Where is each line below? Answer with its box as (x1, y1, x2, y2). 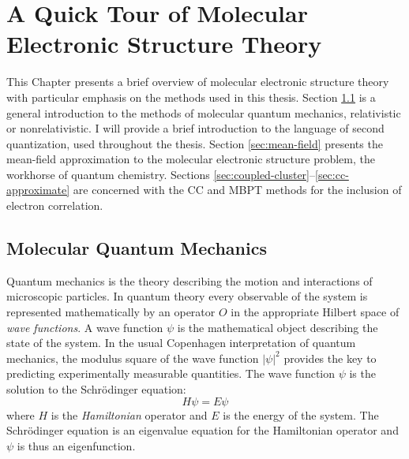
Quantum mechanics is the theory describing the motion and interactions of (6, 272, 373, 289)
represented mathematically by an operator (6, 304, 216, 320)
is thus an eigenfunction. (17, 437, 136, 453)
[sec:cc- (315, 166, 349, 182)
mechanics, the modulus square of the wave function (6, 349, 259, 366)
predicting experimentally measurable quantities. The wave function (6, 365, 336, 382)
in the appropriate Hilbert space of (231, 304, 400, 320)
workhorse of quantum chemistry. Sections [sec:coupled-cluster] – (6, 166, 315, 182)
